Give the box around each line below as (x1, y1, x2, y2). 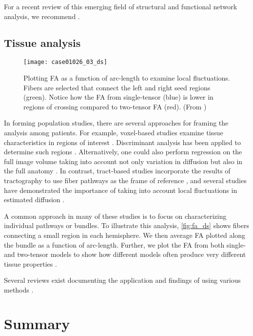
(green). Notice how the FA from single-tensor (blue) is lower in (23, 92, 214, 102)
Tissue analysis (4, 35, 81, 50)
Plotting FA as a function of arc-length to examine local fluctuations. (23, 73, 230, 83)
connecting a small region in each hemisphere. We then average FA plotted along (4, 230, 246, 240)
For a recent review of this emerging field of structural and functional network (4, 1, 237, 11)
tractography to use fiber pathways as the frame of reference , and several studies (4, 175, 247, 185)
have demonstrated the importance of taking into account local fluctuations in (4, 185, 237, 195)
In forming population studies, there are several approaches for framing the (4, 118, 229, 128)
